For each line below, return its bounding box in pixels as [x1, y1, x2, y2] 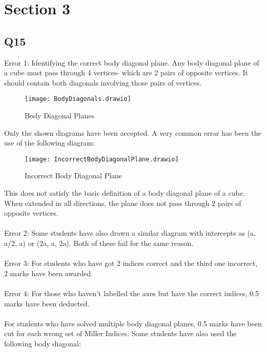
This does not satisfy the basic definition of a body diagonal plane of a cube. [4, 188, 245, 198]
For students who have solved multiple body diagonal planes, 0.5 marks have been [4, 318, 262, 328]
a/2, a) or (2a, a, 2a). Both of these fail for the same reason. [4, 238, 194, 249]
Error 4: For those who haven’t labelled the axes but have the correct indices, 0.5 [4, 287, 259, 298]
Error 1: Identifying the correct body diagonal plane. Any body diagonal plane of [4, 57, 259, 68]
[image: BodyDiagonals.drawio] [25, 95, 131, 103]
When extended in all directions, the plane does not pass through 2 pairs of [4, 197, 241, 208]
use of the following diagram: [4, 137, 95, 148]
